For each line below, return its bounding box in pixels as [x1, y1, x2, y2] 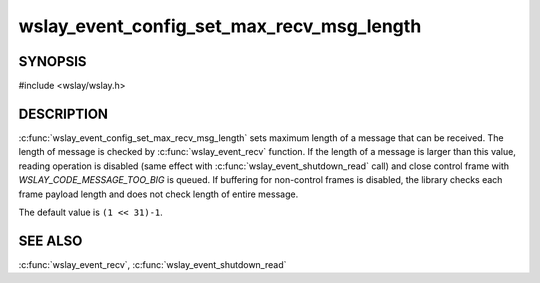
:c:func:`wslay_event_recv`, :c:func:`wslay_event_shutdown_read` [18, 258, 287, 270]
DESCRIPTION [18, 105, 109, 122]
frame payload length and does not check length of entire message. [18, 188, 299, 200]
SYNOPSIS [18, 53, 87, 70]
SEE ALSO [18, 232, 83, 249]
